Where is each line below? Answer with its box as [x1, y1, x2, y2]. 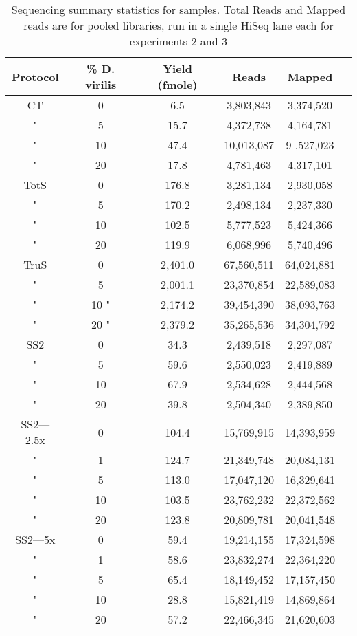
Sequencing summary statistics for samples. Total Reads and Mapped [11, 1, 346, 17]
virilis [85, 76, 117, 92]
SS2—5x [15, 531, 56, 547]
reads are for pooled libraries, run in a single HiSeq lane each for [23, 17, 334, 33]
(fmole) [157, 76, 198, 92]
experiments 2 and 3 [130, 33, 227, 49]
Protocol [11, 68, 59, 85]
